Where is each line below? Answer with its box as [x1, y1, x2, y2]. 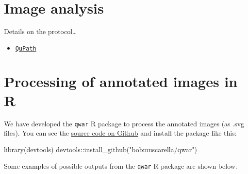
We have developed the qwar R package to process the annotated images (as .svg [4, 118, 245, 128]
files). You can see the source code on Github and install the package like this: [4, 128, 237, 138]
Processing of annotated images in [4, 71, 238, 91]
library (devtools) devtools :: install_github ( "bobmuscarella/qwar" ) [4, 144, 198, 154]
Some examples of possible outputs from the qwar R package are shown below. [4, 160, 237, 171]
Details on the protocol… [4, 26, 77, 36]
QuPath [15, 45, 36, 52]
